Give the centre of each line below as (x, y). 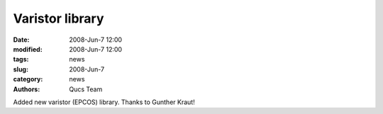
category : (28, 79)
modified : (28, 49)
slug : (21, 69)
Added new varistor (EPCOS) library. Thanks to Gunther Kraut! (104, 102)
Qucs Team (86, 89)
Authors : (27, 89)
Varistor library (59, 18)
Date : (21, 40)
